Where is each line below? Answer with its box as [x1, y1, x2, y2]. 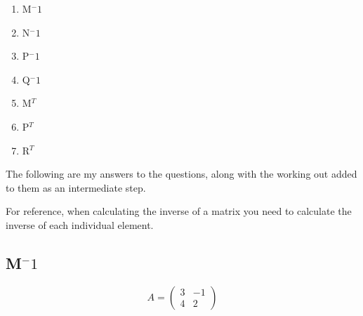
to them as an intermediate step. [6, 180, 146, 195]
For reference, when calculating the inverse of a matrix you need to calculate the [6, 204, 352, 218]
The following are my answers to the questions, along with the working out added [6, 166, 357, 181]
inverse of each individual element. [6, 217, 154, 232]
